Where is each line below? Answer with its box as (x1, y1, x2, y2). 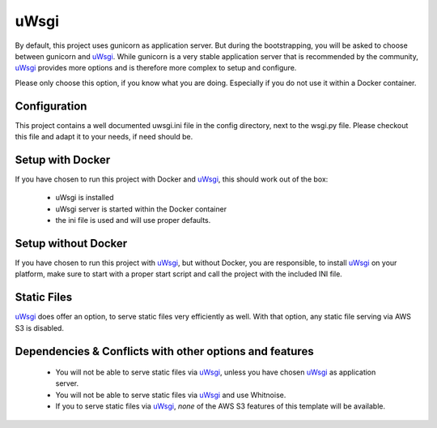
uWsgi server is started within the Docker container (55, 203, 227, 214)
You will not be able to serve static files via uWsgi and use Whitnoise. (55, 390, 286, 400)
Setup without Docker (15, 236, 128, 250)
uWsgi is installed (55, 193, 114, 203)
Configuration (15, 99, 87, 113)
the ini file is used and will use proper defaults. (55, 216, 211, 225)
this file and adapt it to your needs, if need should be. (15, 132, 193, 142)
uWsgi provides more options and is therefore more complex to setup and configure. (15, 63, 297, 73)
